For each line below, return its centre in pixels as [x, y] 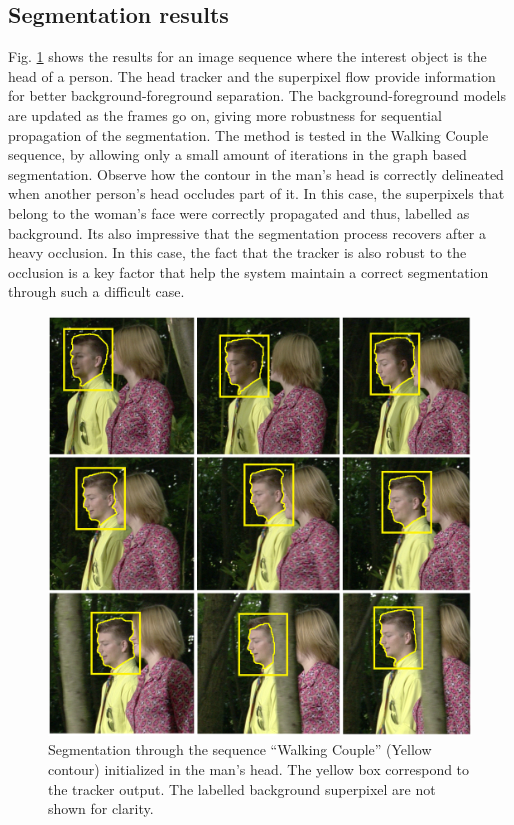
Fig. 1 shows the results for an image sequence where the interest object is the [247, 56]
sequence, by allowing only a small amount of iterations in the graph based [237, 154]
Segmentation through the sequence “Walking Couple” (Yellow [240, 749]
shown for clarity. [101, 808]
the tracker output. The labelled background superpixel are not [242, 788]
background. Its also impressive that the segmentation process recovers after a [247, 232]
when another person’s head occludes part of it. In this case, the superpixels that [256, 193]
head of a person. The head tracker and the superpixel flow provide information [252, 75]
